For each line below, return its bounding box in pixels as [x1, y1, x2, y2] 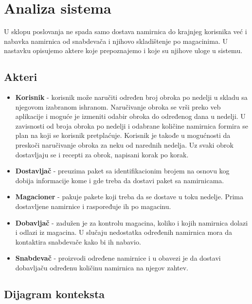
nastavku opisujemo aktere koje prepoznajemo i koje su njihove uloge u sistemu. [4, 45, 243, 56]
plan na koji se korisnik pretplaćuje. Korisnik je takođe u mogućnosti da [15, 130, 231, 140]
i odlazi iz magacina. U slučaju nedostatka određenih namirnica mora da [15, 227, 232, 237]
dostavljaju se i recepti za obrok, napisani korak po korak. [15, 149, 189, 159]
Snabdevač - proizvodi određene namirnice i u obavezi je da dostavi [15, 253, 221, 263]
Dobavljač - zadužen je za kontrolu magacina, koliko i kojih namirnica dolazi [15, 217, 248, 228]
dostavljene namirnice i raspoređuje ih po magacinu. [15, 201, 171, 211]
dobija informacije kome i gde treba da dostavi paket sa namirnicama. [15, 175, 224, 185]
